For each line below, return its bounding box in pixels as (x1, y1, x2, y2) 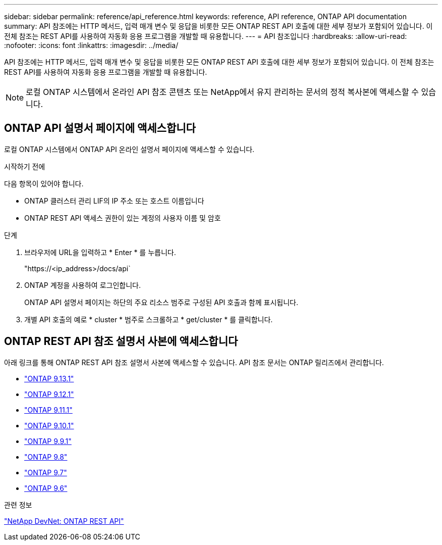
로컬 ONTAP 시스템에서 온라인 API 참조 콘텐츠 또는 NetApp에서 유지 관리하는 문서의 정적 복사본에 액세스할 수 (26, 87, 419, 97)
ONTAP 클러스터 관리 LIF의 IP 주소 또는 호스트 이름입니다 (24, 196, 204, 205)
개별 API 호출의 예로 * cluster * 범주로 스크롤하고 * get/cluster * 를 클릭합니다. (24, 315, 273, 324)
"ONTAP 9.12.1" (24, 389, 74, 399)
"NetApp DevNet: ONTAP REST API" (4, 516, 124, 525)
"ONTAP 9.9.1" (24, 436, 72, 445)
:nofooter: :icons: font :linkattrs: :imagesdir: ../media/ (4, 41, 179, 49)
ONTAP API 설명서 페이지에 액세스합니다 (4, 122, 196, 135)
